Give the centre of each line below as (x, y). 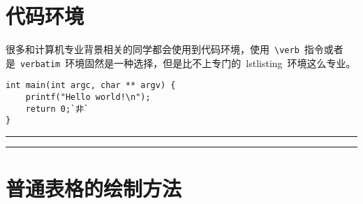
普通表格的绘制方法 (94, 188)
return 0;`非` (57, 109)
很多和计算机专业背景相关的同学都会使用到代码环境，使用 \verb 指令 (165, 49)
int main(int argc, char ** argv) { (91, 86)
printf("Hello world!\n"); (88, 97)
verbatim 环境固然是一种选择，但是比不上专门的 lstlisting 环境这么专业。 (188, 63)
